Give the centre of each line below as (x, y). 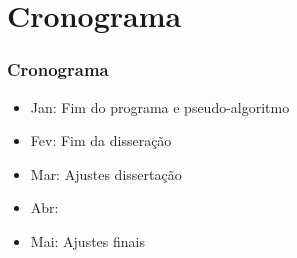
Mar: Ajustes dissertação (106, 173)
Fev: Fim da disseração (101, 140)
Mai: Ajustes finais (87, 240)
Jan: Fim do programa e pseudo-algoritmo (160, 106)
